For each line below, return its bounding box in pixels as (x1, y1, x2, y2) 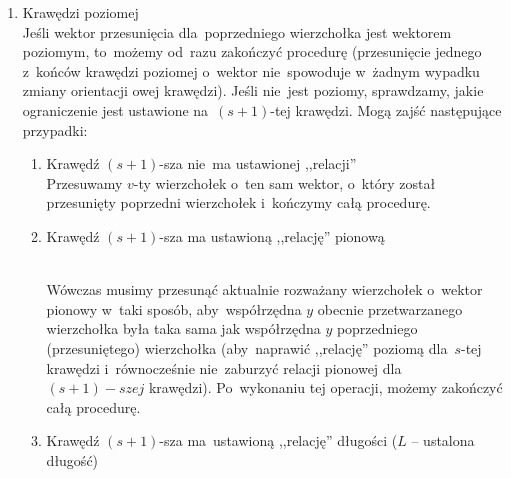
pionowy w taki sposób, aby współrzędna (46, 298, 302, 319)
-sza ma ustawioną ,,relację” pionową (159, 225, 385, 246)
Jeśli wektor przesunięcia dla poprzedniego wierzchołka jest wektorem (22, 21, 452, 42)
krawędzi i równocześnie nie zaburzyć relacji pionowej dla (46, 357, 402, 378)
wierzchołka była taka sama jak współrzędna (46, 318, 321, 339)
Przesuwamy (46, 172, 123, 193)
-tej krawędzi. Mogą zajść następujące (270, 99, 502, 120)
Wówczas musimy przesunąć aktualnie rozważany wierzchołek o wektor (46, 279, 483, 300)
